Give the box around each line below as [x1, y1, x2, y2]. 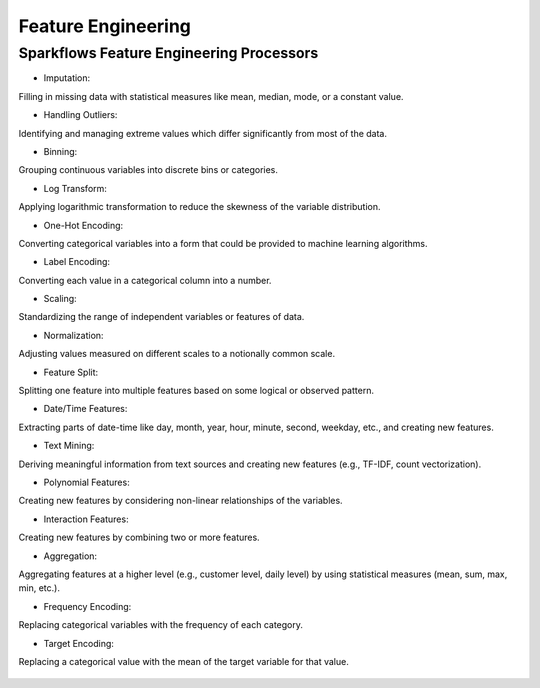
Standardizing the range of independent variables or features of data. [18, 311, 305, 323]
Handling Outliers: [43, 109, 118, 121]
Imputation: [43, 72, 91, 84]
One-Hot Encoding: [43, 219, 124, 231]
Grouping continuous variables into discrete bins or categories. [18, 164, 279, 176]
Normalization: [43, 329, 104, 341]
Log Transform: [43, 182, 107, 194]
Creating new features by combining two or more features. [18, 531, 260, 544]
